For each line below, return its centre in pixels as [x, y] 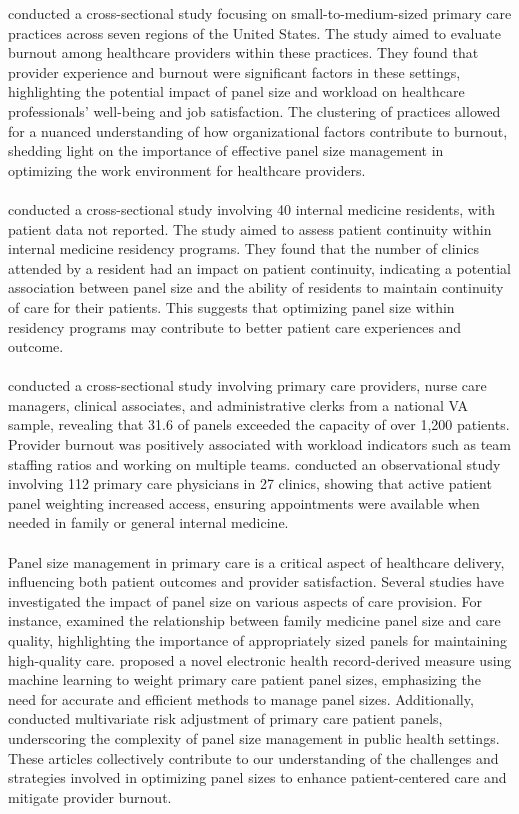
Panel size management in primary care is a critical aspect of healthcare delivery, [256, 561]
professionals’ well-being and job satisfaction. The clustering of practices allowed [254, 110]
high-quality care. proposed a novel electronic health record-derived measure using [260, 659]
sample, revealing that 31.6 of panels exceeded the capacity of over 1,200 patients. [259, 424]
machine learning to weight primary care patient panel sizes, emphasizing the [244, 679]
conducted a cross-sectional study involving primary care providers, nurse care [247, 385]
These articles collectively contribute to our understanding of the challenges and [253, 757]
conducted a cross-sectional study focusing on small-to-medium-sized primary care [260, 13]
